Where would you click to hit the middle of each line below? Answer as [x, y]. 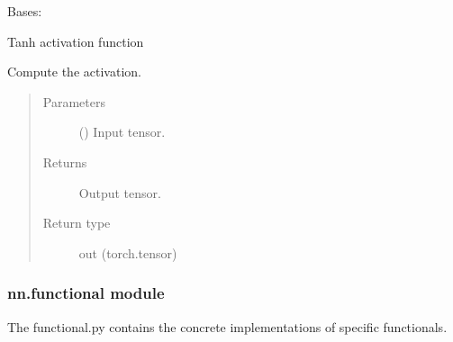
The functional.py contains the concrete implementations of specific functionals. [227, 326]
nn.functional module [86, 293]
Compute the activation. [74, 72]
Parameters [74, 101]
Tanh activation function [76, 41]
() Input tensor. [122, 132]
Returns [65, 162]
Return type [77, 223]
